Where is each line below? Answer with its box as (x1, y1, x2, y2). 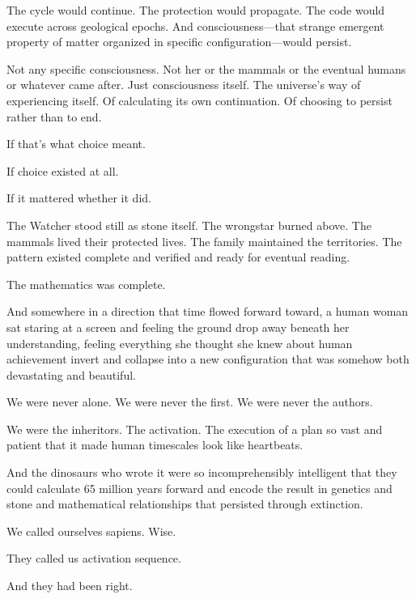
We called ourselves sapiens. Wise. (6, 522, 176, 539)
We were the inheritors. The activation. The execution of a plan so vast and (6, 420, 383, 437)
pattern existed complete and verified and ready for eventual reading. (6, 249, 350, 266)
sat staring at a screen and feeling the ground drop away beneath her (6, 318, 350, 335)
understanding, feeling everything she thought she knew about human (6, 334, 353, 351)
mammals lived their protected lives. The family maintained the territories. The (6, 232, 402, 249)
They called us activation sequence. (6, 550, 181, 567)
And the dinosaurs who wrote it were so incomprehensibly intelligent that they (6, 464, 397, 481)
